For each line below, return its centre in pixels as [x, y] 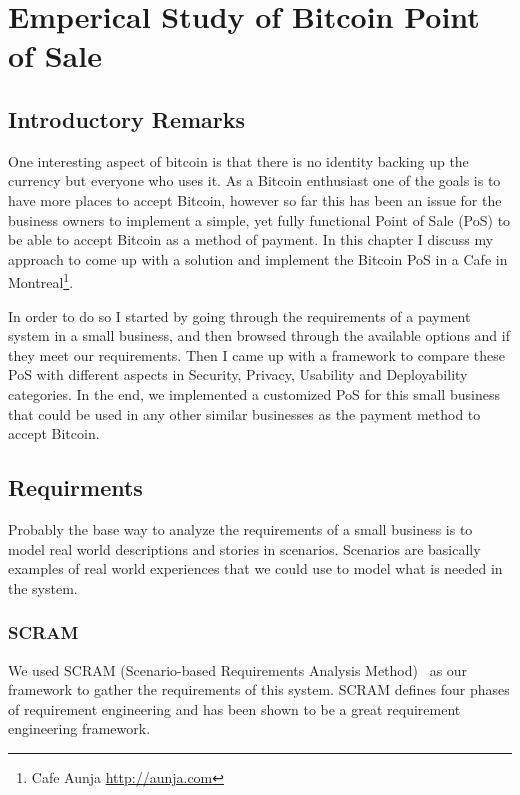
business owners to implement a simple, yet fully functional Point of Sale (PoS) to [259, 219]
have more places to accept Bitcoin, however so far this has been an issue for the [255, 199]
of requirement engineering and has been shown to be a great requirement [234, 708]
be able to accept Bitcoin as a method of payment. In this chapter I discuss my [251, 239]
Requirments [75, 487]
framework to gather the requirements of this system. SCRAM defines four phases [259, 689]
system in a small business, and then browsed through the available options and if [259, 335]
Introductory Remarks [127, 118]
